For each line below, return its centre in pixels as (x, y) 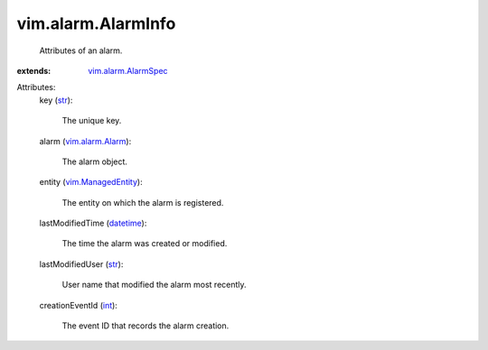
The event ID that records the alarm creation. (145, 326)
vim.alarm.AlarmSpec (128, 70)
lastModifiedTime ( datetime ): (93, 223)
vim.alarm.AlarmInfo (96, 23)
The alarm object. (95, 161)
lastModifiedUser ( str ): (81, 264)
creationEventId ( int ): (78, 305)
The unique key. (92, 121)
